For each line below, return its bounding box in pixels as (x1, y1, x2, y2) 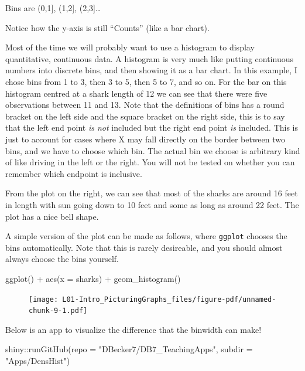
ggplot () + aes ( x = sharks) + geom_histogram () (5, 272, 181, 284)
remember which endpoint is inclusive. (5, 167, 142, 179)
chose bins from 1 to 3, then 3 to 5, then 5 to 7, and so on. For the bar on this (5, 75, 287, 87)
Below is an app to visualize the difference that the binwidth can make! (5, 323, 262, 335)
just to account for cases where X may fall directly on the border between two (5, 132, 285, 145)
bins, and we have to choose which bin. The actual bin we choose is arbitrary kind (5, 144, 300, 156)
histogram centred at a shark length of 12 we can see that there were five (5, 87, 268, 99)
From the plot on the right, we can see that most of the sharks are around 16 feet (5, 187, 298, 199)
